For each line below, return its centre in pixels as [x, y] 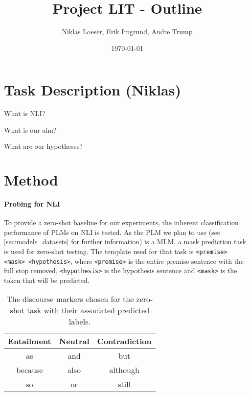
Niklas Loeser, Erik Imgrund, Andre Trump [127, 32]
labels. [80, 321]
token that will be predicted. [47, 280]
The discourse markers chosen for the [70, 299]
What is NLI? [25, 113]
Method [31, 180]
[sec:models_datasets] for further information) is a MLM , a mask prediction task [125, 242]
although [124, 370]
